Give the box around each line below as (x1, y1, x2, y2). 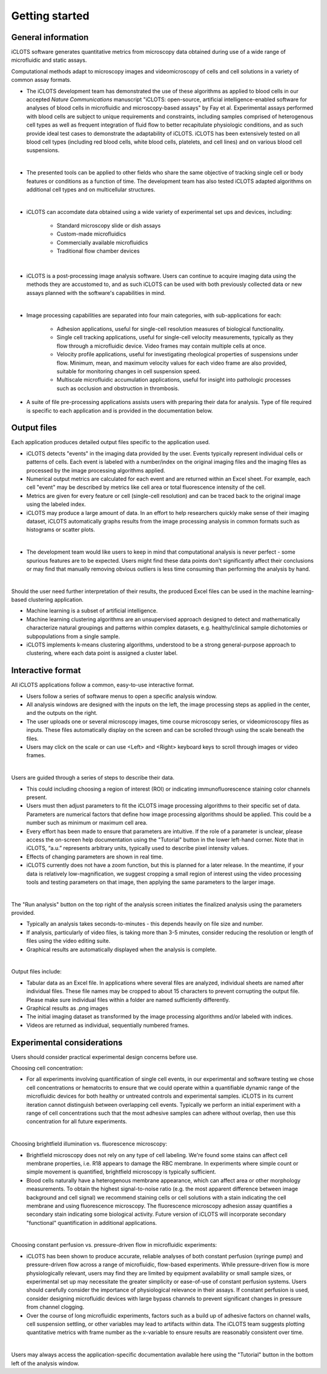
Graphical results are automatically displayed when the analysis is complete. (26, 946, 217, 953)
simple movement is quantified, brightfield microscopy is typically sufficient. (26, 1168, 216, 1175)
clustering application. (28, 596, 84, 603)
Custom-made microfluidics (56, 230, 127, 237)
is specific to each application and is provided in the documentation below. (26, 407, 213, 414)
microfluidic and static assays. (11, 56, 87, 64)
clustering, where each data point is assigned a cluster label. (26, 649, 178, 657)
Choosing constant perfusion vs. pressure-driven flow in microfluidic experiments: (11, 1241, 217, 1249)
